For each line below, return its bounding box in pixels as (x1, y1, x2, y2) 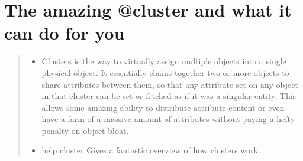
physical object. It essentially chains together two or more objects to (41, 66, 289, 78)
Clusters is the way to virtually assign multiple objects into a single (41, 55, 286, 67)
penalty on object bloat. (41, 124, 129, 136)
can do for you (4, 21, 125, 45)
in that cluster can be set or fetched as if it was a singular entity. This (41, 90, 296, 102)
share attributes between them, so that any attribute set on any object (41, 78, 298, 90)
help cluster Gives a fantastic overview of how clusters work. (41, 144, 260, 156)
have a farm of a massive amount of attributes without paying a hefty (41, 113, 295, 125)
